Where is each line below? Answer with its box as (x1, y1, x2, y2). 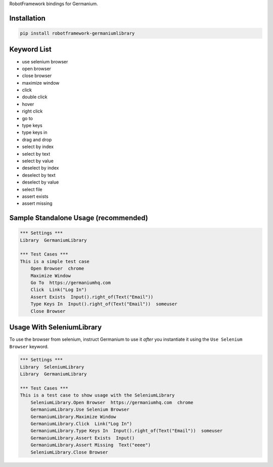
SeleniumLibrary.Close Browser (30, 449, 108, 455)
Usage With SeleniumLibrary (9, 323, 102, 332)
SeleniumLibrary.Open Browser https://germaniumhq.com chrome (30, 400, 194, 405)
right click (22, 108, 43, 114)
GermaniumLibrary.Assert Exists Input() (30, 435, 135, 441)
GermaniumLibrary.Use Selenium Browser (30, 407, 130, 413)
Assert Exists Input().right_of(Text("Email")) (30, 294, 154, 300)
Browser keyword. (9, 343, 49, 349)
